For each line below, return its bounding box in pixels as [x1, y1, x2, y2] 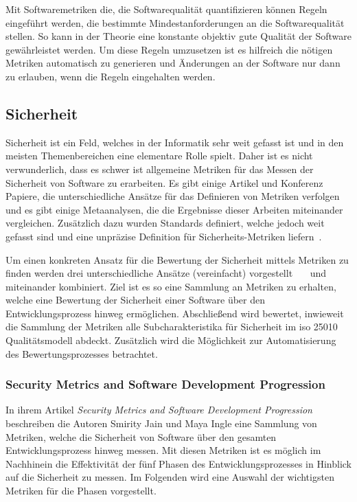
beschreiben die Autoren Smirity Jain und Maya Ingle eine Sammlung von [5, 416, 317, 431]
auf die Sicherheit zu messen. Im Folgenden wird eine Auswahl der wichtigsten [5, 470, 334, 484]
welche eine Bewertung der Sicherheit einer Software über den [5, 293, 266, 307]
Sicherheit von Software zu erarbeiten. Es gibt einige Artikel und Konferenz [5, 175, 323, 190]
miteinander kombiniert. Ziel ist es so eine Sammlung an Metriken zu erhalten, [5, 279, 336, 293]
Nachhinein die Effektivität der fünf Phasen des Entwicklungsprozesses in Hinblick [5, 456, 352, 470]
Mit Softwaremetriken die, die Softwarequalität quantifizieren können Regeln [5, 2, 327, 16]
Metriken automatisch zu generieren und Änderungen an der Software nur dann [5, 56, 341, 70]
